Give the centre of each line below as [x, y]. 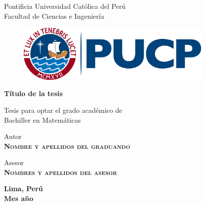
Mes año [19, 198]
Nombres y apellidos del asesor [61, 172]
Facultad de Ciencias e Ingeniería [54, 16]
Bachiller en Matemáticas [42, 120]
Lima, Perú [23, 188]
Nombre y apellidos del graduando [67, 146]
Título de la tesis [33, 93]
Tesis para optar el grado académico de [63, 110]
